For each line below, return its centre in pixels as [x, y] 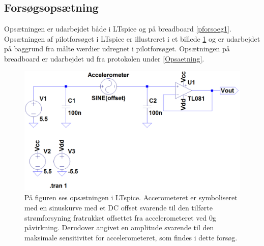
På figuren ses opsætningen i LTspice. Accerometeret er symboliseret [131, 197]
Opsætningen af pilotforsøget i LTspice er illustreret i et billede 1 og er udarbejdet [132, 38]
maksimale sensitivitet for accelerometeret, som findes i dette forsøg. [131, 237]
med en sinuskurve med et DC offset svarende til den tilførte [119, 207]
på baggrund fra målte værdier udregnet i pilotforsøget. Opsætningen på [117, 49]
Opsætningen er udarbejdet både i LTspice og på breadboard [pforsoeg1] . [118, 29]
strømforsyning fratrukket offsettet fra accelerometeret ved [116, 217]
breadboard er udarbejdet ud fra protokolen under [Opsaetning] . [104, 58]
